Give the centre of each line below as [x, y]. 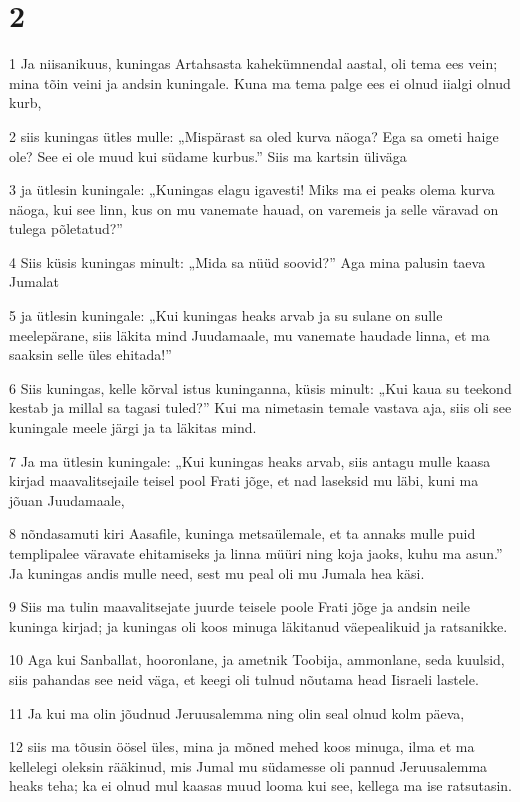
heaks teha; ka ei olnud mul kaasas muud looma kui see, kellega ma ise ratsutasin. [260, 785]
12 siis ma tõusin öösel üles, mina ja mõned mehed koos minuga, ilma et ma [242, 746]
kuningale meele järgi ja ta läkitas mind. [133, 427]
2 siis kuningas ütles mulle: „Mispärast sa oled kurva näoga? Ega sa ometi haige [254, 135]
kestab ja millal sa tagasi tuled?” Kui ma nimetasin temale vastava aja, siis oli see [260, 407]
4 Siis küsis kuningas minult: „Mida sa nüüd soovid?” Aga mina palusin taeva [247, 261]
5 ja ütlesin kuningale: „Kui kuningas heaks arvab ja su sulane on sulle [226, 315]
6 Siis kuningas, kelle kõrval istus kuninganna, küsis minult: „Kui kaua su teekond [260, 387]
